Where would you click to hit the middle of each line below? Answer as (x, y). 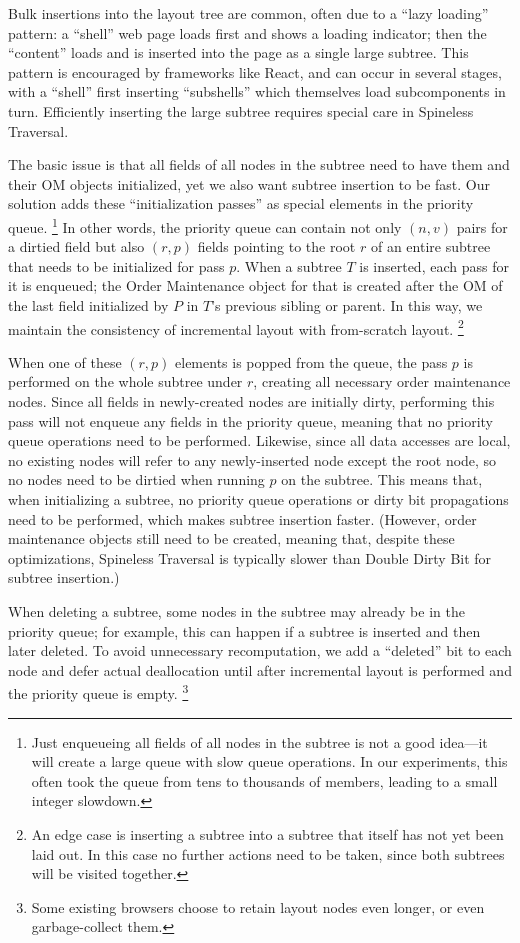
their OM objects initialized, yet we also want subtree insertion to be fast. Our (249, 183)
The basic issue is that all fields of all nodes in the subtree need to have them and (259, 164)
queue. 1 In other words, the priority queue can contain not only (205, 225)
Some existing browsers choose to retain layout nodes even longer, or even (258, 906)
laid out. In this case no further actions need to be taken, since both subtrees (268, 853)
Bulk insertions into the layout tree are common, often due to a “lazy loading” (248, 13)
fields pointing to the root (276, 246)
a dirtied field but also (76, 246)
